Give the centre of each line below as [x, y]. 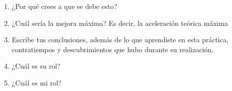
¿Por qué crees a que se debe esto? [64, 6]
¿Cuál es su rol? [36, 66]
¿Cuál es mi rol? [37, 82]
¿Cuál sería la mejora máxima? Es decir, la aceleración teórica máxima [120, 23]
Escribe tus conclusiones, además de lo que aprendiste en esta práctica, [120, 40]
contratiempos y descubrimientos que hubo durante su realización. [113, 49]
